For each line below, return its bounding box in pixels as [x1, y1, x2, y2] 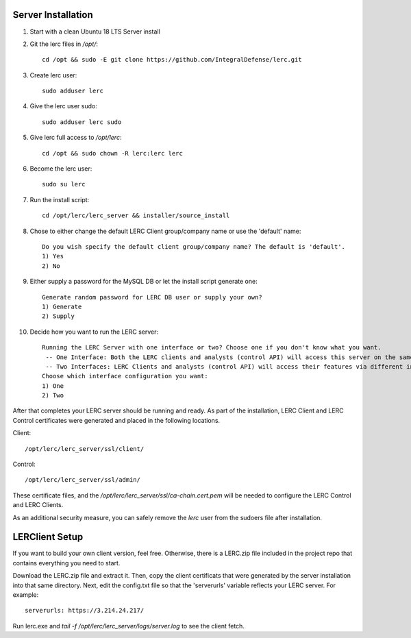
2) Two [42, 391, 64, 400]
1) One [42, 382, 64, 390]
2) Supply [42, 312, 75, 320]
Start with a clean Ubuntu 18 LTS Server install [29, 27, 160, 36]
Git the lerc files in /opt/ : [29, 40, 99, 48]
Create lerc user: [29, 71, 77, 79]
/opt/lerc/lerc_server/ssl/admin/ [25, 476, 140, 484]
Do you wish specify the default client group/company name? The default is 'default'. [42, 243, 346, 250]
